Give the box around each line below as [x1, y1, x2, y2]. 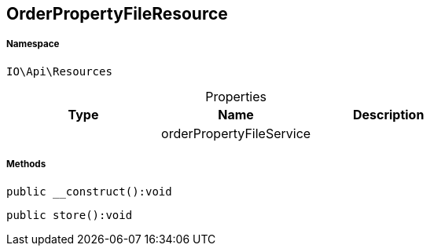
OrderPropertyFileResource [6, 4, 228, 24]
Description [352, 106, 424, 122]
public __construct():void [6, 184, 172, 198]
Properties [205, 88, 267, 104]
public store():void [6, 208, 133, 221]
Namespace [6, 38, 60, 50]
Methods [6, 159, 46, 170]
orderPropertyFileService [161, 125, 311, 141]
